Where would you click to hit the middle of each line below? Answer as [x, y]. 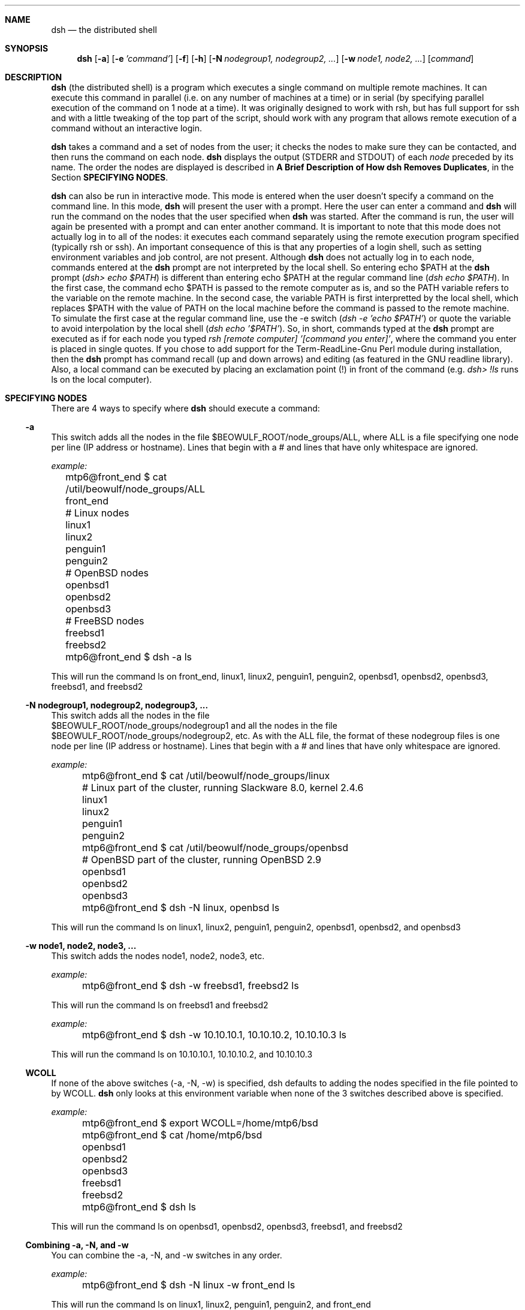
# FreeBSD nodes [105, 621]
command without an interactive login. [127, 128]
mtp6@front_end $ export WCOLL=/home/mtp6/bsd [200, 1123]
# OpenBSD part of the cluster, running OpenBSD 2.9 [202, 860]
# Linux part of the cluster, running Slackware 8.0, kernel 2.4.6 [223, 788]
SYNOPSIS [27, 48]
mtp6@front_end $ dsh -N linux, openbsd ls [181, 908]
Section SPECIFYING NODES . [110, 177]
